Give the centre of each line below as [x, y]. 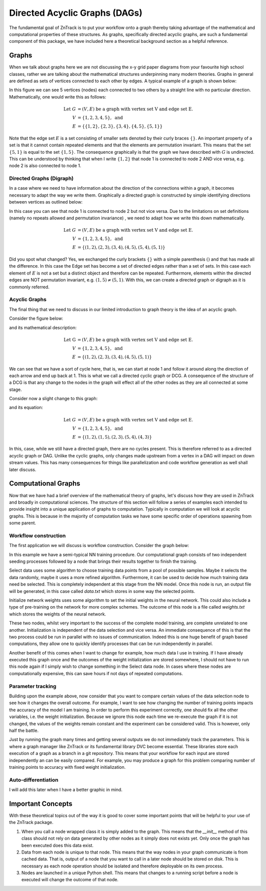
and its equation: [26, 408]
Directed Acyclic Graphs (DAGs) [76, 13]
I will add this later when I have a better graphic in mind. [66, 790]
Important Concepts [41, 804]
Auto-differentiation [34, 780]
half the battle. [24, 730]
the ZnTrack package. [31, 822]
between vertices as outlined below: [46, 202]
